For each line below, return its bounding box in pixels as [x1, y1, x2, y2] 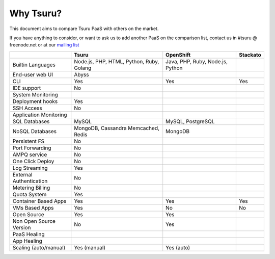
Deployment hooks [12, 97, 58, 105]
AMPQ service [12, 151, 47, 158]
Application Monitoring [12, 111, 67, 118]
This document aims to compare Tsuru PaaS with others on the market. [9, 25, 159, 32]
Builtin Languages [12, 61, 56, 68]
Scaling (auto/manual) [12, 244, 66, 251]
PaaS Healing [12, 230, 45, 238]
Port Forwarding [12, 144, 51, 151]
